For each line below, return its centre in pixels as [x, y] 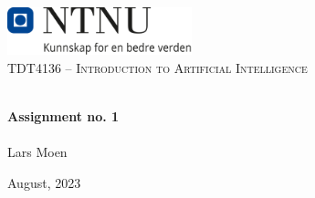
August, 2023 [44, 182]
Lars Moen [37, 152]
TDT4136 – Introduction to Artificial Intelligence [157, 67]
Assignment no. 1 [63, 115]
